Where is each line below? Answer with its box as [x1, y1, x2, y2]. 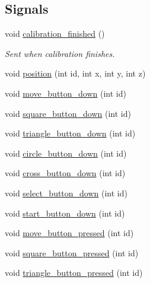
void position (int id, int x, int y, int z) [5, 67, 146, 80]
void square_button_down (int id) [5, 107, 131, 119]
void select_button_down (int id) [5, 186, 127, 199]
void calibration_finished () [5, 27, 105, 40]
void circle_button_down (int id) [5, 147, 127, 159]
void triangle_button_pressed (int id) [5, 266, 143, 279]
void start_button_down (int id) [5, 206, 125, 219]
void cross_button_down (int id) [5, 167, 126, 179]
